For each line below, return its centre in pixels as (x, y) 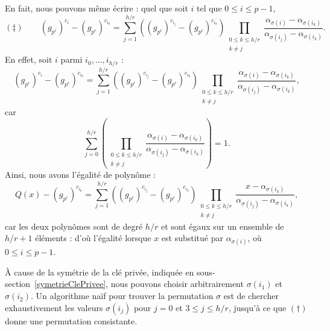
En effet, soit (29, 59)
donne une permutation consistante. (71, 320)
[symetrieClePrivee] (70, 284)
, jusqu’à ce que (257, 307)
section (18, 284)
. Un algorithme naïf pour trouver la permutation (122, 296)
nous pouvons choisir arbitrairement (177, 284)
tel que (209, 8)
